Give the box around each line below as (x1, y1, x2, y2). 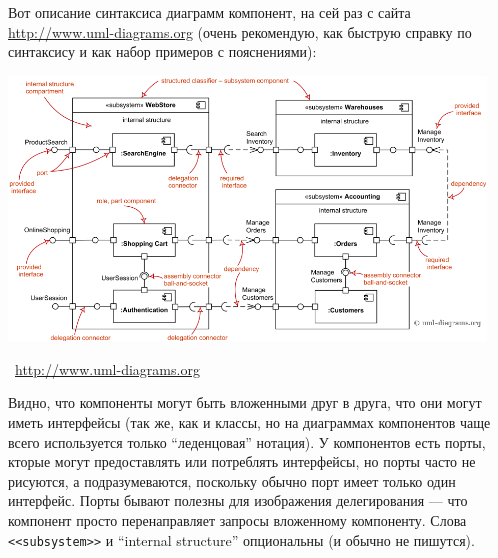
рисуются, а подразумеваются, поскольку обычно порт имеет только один (8, 470, 456, 491)
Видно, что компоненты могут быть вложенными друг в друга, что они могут (8, 392, 482, 413)
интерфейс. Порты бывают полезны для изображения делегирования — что (8, 490, 468, 511)
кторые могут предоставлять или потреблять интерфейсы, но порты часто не (8, 451, 476, 472)
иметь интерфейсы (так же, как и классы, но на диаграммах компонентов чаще (8, 411, 491, 432)
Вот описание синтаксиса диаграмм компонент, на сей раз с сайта (8, 2, 411, 22)
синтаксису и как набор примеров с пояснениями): (8, 41, 317, 62)
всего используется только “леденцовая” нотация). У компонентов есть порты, (8, 431, 486, 452)
